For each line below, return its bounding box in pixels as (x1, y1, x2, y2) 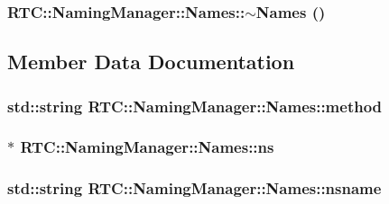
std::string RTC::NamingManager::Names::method (7, 94, 383, 117)
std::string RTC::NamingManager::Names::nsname (7, 177, 382, 200)
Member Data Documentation (7, 48, 295, 75)
